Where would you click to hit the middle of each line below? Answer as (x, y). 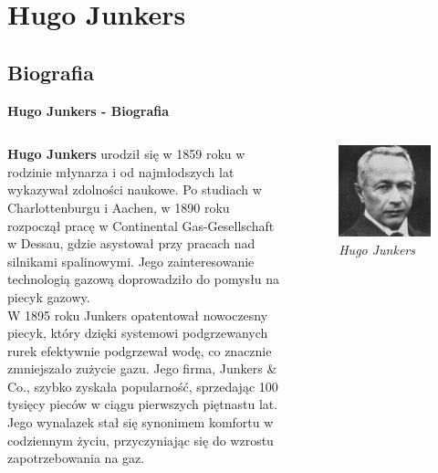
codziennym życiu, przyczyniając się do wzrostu (141, 440)
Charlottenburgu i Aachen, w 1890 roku (119, 207)
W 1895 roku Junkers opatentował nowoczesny (138, 315)
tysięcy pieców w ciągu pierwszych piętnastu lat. (143, 404)
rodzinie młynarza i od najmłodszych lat (121, 171)
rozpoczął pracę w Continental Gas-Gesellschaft (141, 225)
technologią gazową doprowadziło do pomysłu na (144, 279)
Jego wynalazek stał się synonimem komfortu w (141, 422)
